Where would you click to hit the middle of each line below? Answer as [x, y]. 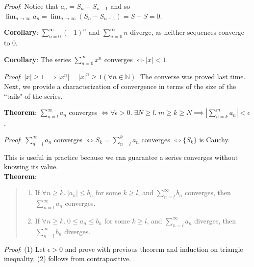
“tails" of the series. [33, 96]
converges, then [208, 192]
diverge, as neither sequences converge [187, 32]
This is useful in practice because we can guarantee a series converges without [121, 157]
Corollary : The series [38, 59]
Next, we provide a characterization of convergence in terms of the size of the [120, 86]
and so [120, 6]
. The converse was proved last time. [191, 77]
